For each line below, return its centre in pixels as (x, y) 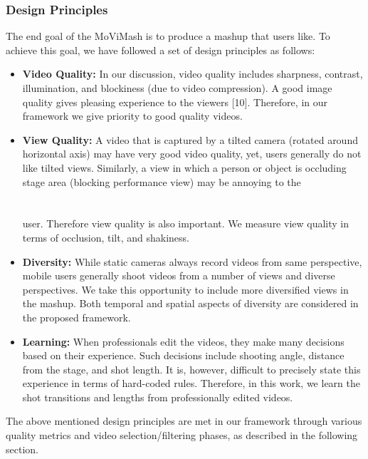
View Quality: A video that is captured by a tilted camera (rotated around (190, 139)
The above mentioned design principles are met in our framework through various (184, 421)
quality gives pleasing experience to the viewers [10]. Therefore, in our (175, 102)
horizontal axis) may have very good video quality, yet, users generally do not (192, 154)
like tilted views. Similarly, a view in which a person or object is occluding (184, 167)
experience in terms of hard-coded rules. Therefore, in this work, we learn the (191, 383)
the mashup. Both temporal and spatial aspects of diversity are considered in (190, 303)
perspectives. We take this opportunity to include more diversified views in (185, 289)
